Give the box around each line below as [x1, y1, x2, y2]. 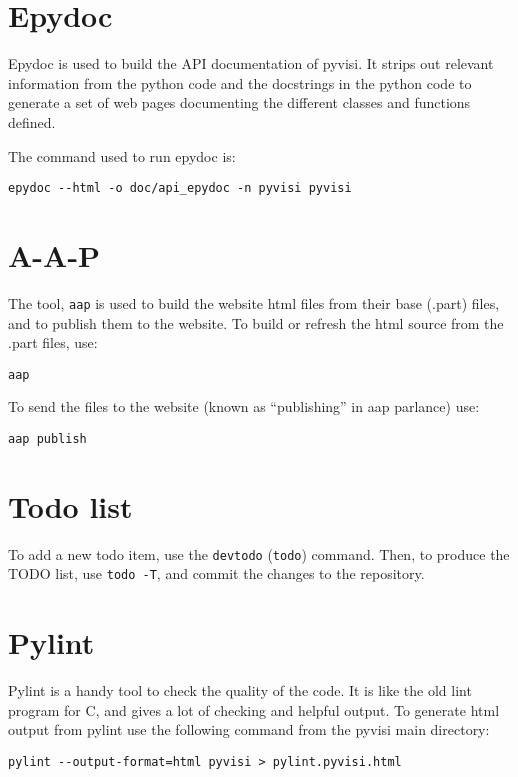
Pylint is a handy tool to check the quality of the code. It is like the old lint [8, 680, 472, 701]
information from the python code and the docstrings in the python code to [8, 72, 472, 93]
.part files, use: [8, 332, 98, 353]
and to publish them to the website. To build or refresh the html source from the [8, 312, 504, 333]
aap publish [8, 431, 87, 446]
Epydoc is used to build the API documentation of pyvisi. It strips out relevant [8, 53, 494, 74]
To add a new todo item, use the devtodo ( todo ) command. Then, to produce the [8, 543, 510, 564]
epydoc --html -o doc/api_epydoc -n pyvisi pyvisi [8, 181, 352, 196]
